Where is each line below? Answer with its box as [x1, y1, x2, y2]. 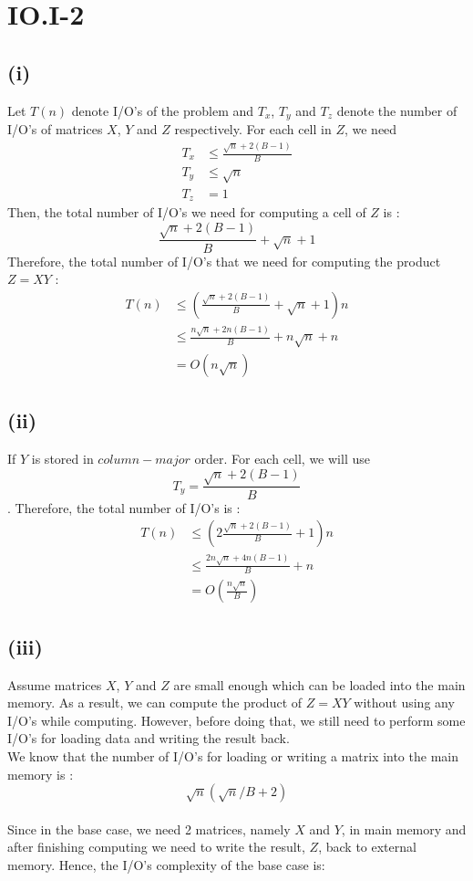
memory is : [7, 764, 74, 783]
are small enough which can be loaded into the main [173, 675, 466, 694]
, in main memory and [341, 819, 467, 838]
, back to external [318, 837, 416, 856]
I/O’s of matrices [7, 120, 103, 139]
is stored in [31, 449, 94, 468]
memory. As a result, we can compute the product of [7, 693, 303, 712]
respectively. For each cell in [174, 120, 332, 139]
